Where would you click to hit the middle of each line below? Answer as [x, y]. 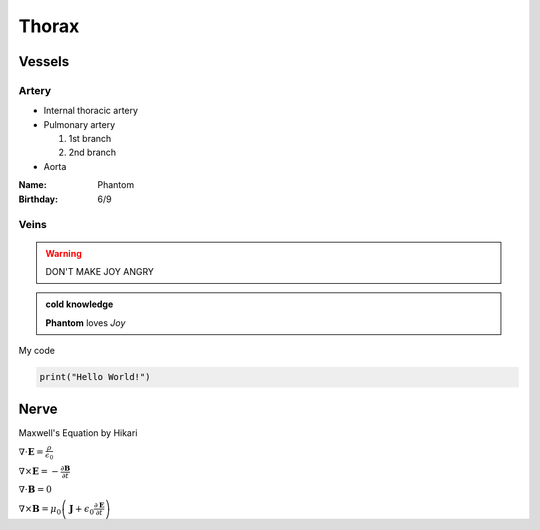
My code [36, 351]
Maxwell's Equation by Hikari [78, 432]
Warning [63, 253]
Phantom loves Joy [85, 322]
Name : [32, 185]
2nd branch [92, 152]
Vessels [44, 61]
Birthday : [38, 199]
